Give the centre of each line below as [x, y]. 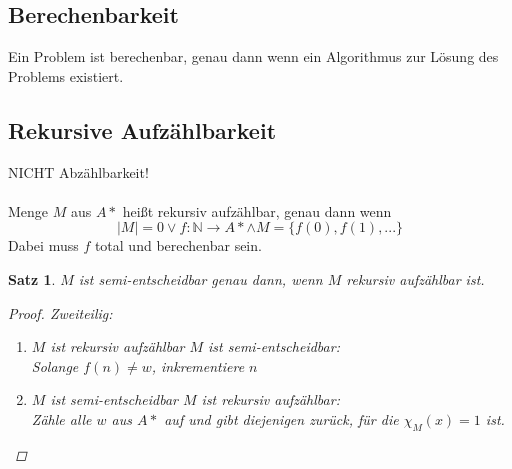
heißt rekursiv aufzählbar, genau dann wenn [257, 210]
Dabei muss [43, 245]
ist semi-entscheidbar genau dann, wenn [200, 278]
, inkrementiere [198, 365]
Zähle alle [61, 418]
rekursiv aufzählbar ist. [415, 278]
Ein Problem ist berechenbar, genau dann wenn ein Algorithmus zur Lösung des [253, 56]
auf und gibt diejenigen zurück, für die [281, 418]
